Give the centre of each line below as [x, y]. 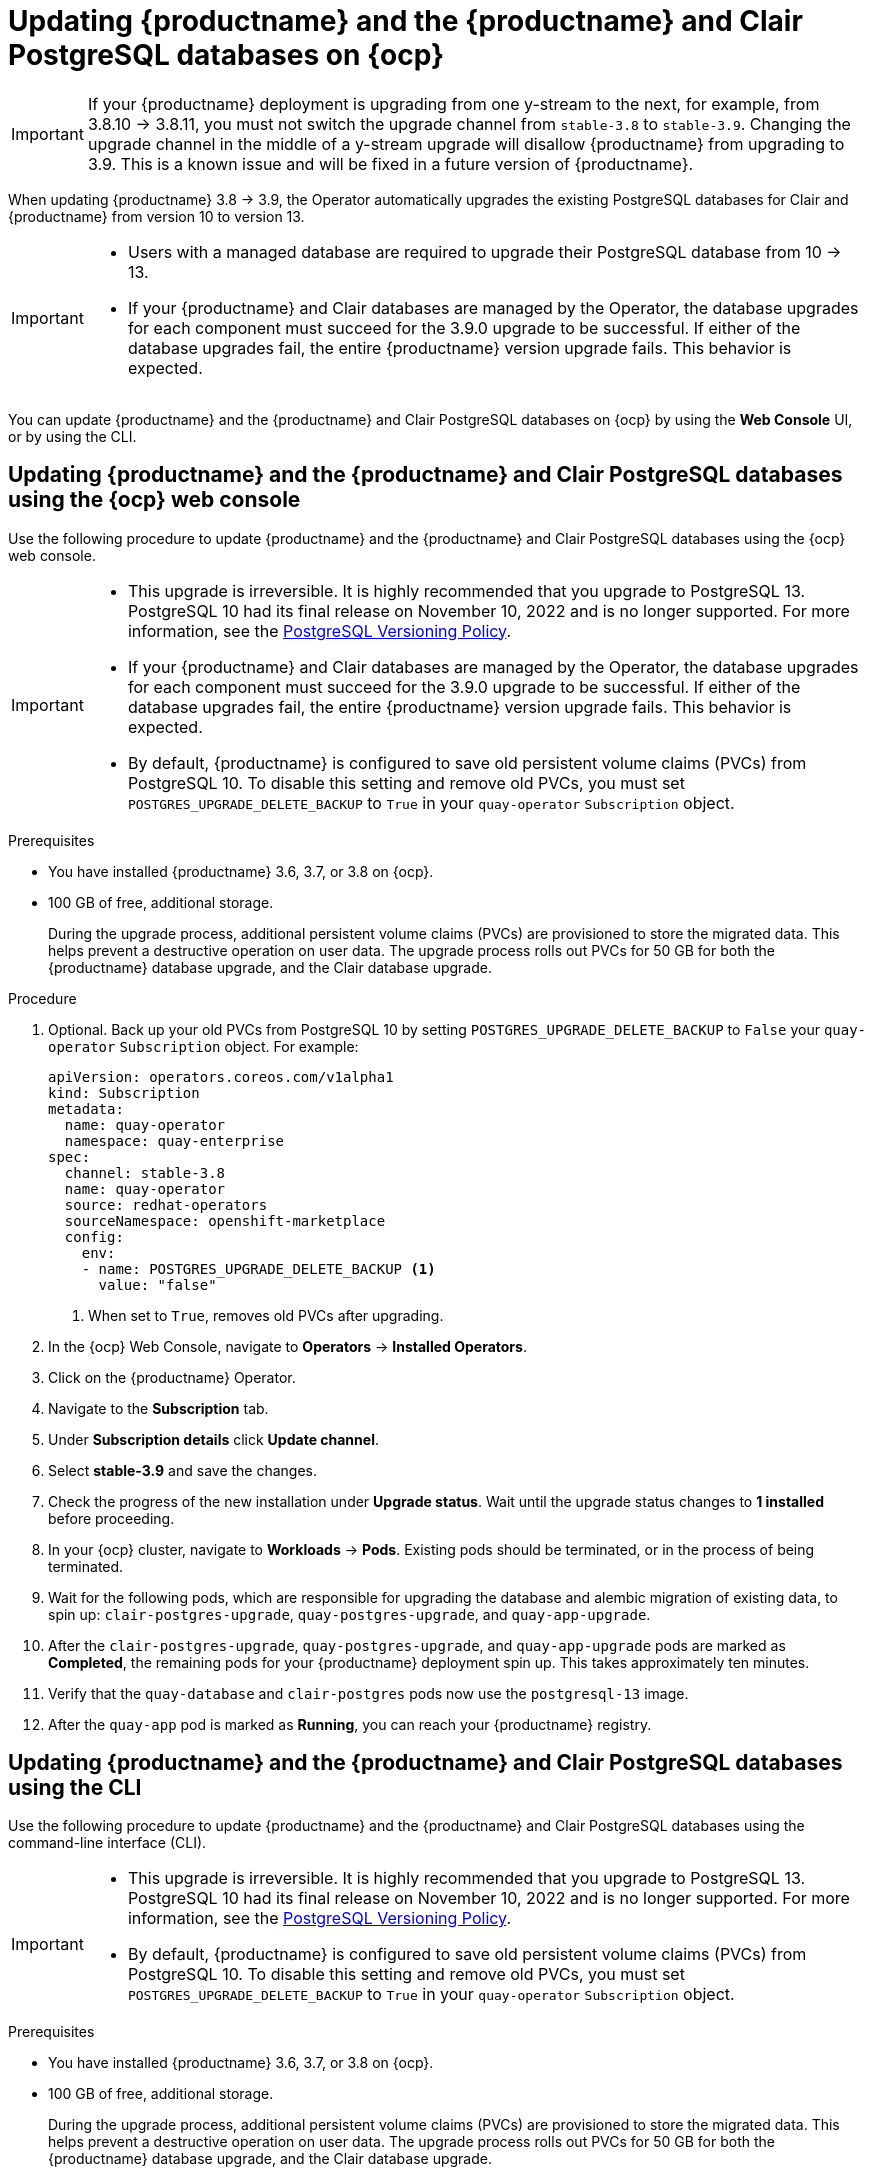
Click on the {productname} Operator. [172, 1377]
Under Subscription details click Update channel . [213, 1439]
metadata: [86, 1108]
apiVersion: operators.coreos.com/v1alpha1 [221, 1076]
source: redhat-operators [166, 1204]
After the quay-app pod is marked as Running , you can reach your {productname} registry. [350, 1724]
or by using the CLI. [72, 436]
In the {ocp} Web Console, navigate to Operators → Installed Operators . [287, 1346]
